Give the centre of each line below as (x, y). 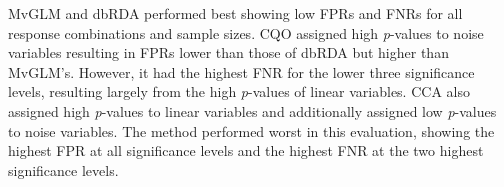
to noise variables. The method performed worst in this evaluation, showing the (251, 130)
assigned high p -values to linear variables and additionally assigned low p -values (252, 110)
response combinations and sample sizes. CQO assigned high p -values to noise (246, 32)
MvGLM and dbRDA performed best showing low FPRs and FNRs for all (235, 13)
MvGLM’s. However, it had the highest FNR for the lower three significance (241, 71)
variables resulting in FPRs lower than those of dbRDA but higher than (228, 52)
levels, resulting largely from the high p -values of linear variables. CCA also (239, 91)
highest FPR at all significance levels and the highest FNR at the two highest (246, 150)
